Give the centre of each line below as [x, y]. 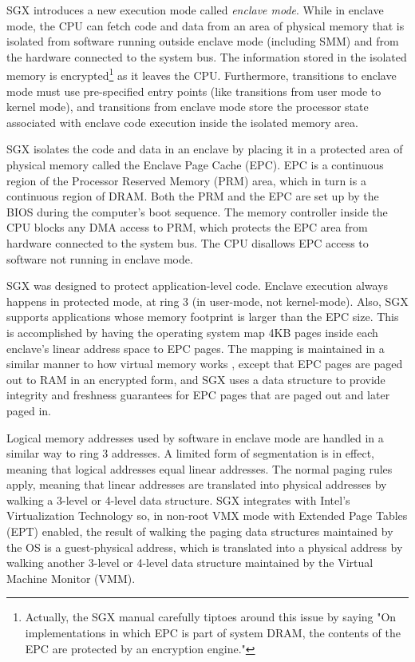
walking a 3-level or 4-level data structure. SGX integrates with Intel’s [178, 499]
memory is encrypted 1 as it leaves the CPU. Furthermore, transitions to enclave [202, 74]
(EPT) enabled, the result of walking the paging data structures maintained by [200, 531]
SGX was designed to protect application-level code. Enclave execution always [198, 285]
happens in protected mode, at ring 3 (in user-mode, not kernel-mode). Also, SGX [207, 301]
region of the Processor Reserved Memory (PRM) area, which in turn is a [186, 180]
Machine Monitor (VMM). [71, 578]
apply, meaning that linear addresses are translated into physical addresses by [197, 484]
